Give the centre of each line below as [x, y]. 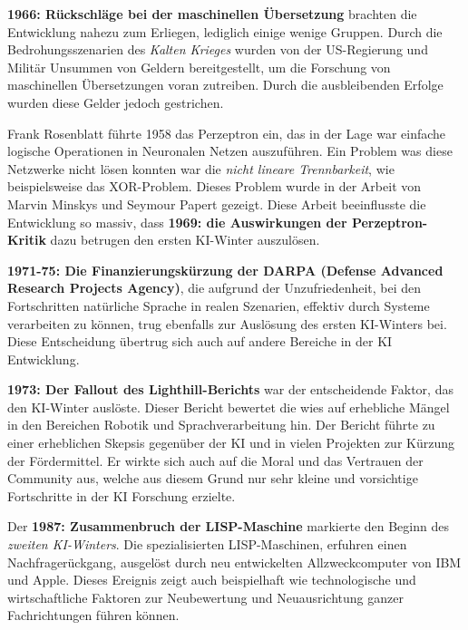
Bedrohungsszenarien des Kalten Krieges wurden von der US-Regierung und [218, 49]
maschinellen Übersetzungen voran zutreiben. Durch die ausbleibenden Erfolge [225, 85]
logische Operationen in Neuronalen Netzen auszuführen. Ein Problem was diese [230, 151]
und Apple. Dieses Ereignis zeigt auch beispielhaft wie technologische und [212, 580]
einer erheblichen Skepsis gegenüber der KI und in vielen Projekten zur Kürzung [231, 443]
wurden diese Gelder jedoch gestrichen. [116, 102]
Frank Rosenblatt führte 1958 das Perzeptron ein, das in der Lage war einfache [227, 133]
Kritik [27, 240]
